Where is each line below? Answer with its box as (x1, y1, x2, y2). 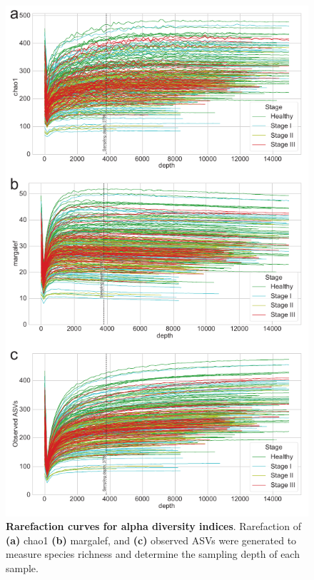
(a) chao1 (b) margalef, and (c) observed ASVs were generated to (6, 532, 297, 547)
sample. (6, 561, 39, 575)
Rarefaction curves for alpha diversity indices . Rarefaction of (6, 519, 301, 534)
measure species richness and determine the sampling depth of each (6, 546, 300, 561)
